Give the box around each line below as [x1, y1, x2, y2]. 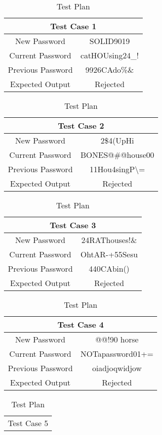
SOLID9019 [89, 35, 130, 47]
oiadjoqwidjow [92, 362, 142, 374]
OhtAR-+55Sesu [81, 248, 138, 260]
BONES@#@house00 [81, 149, 155, 160]
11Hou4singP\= [89, 163, 145, 175]
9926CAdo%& [85, 64, 134, 75]
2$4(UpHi [100, 135, 134, 146]
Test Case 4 [57, 319, 104, 330]
